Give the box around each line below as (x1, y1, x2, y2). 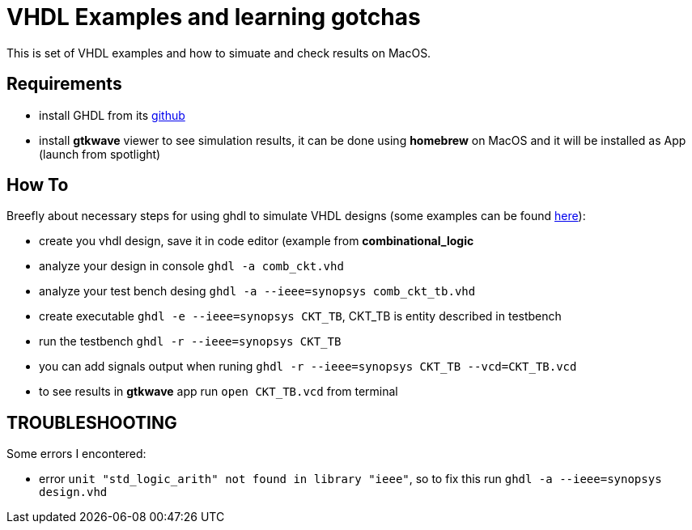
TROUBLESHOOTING (6, 412, 177, 433)
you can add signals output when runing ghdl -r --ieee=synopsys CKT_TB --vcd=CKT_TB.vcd (39, 359, 577, 374)
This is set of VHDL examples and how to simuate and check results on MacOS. (6, 45, 431, 60)
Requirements (6, 74, 122, 95)
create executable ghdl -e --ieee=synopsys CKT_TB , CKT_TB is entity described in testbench (39, 309, 562, 324)
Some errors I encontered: (6, 447, 146, 461)
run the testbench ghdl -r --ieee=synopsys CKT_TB (39, 334, 342, 349)
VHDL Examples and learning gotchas (6, 3, 421, 31)
